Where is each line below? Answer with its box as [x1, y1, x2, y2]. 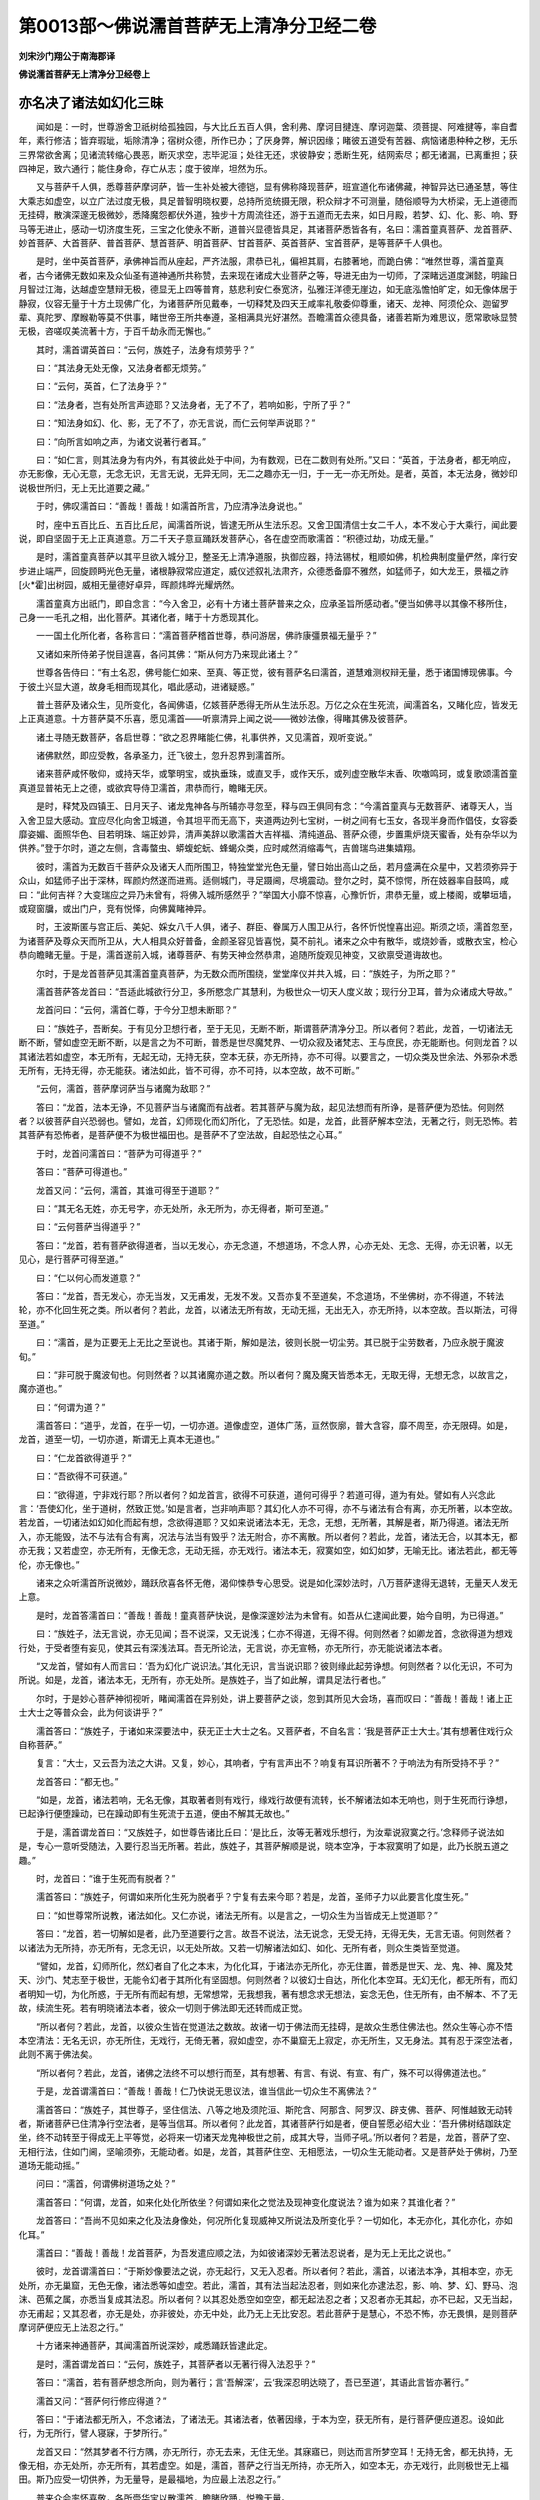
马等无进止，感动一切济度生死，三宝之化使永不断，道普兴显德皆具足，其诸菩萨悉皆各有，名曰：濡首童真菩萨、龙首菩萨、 [18, 223, 518, 235]
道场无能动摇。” [18, 2160, 80, 2172]
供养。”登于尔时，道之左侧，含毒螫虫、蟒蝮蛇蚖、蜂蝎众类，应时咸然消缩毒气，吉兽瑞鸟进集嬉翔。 [18, 842, 422, 854]
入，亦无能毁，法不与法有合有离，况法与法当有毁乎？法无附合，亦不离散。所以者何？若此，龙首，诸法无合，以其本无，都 [18, 1530, 518, 1542]
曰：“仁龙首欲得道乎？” [35, 1451, 132, 1464]
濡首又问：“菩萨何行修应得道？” [35, 2395, 167, 2407]
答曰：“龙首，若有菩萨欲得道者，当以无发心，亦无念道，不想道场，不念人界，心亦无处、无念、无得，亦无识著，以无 [35, 1239, 514, 1251]
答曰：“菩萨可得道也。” [35, 1166, 128, 1178]
